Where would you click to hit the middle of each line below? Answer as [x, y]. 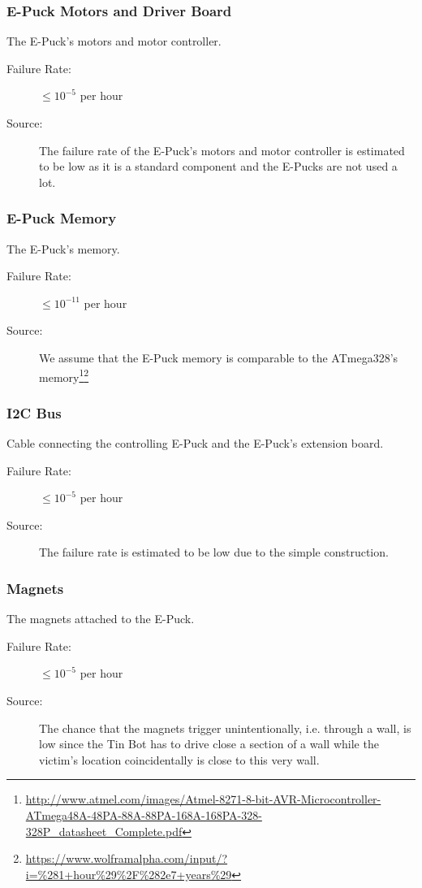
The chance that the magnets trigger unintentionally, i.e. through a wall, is [225, 728]
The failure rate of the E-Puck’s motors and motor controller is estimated [222, 150]
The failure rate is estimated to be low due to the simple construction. [214, 552]
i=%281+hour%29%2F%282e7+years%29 [129, 874]
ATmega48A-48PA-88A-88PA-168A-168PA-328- [144, 814]
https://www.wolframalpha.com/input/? [127, 858]
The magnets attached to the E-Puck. [101, 619]
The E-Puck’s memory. [63, 248]
